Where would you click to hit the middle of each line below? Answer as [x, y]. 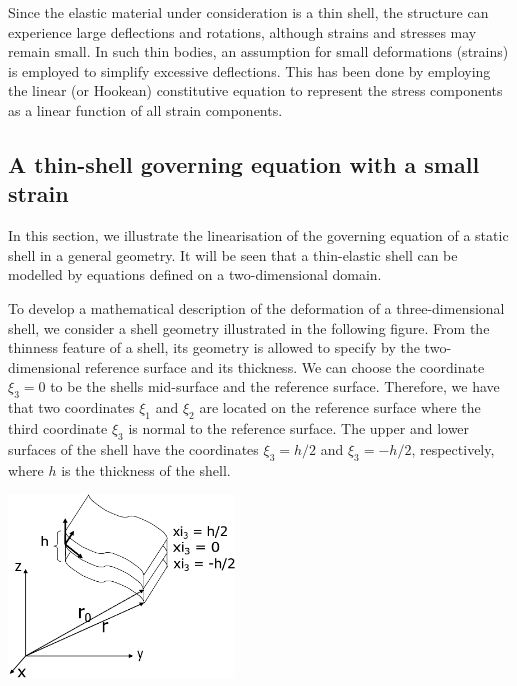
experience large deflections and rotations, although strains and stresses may [242, 31]
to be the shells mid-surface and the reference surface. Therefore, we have [275, 386]
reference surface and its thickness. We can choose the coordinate [285, 366]
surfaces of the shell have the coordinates [133, 448]
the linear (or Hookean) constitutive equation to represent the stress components [255, 90]
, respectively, [453, 448]
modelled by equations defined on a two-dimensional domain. [195, 274]
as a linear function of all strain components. [145, 109]
